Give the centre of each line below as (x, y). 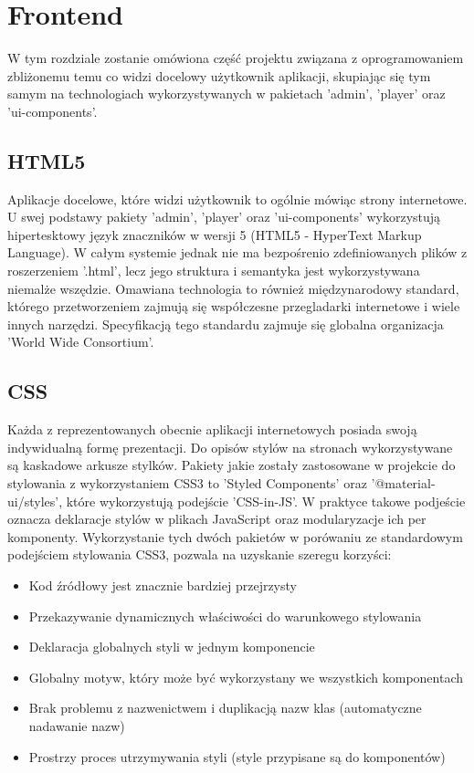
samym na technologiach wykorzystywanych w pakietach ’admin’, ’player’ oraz (226, 94)
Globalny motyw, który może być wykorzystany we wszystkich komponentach (246, 677)
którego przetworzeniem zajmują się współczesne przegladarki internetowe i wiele (234, 306)
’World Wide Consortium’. (81, 342)
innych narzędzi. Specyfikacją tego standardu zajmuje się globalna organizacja (226, 324)
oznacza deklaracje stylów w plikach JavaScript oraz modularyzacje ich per (217, 519)
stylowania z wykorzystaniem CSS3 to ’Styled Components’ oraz (187, 483)
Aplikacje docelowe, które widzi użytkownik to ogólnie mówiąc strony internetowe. (237, 198)
